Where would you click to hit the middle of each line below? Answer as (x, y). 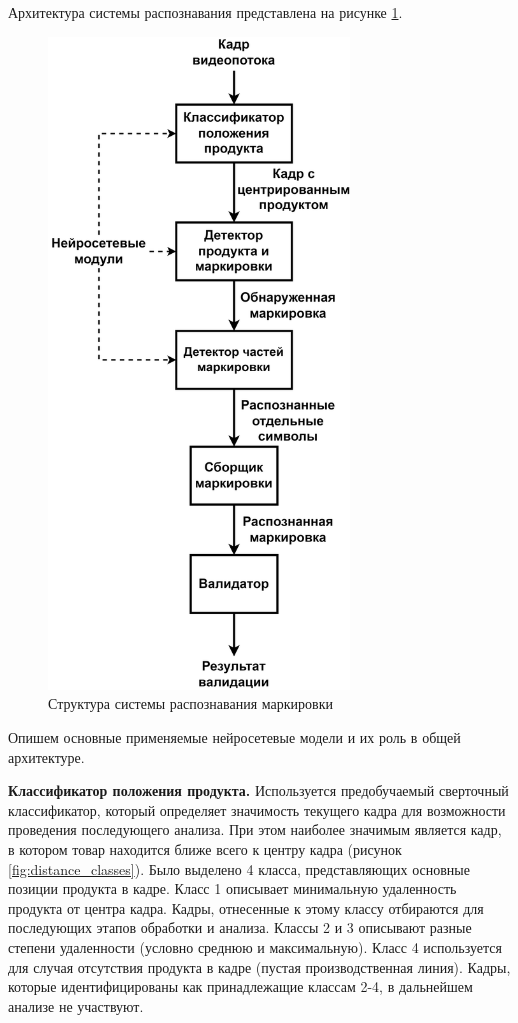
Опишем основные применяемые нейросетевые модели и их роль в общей (234, 736)
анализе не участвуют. (76, 1005)
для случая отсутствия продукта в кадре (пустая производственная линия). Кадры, (259, 966)
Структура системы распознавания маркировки (190, 703)
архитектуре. (46, 756)
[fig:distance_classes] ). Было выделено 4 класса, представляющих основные (239, 868)
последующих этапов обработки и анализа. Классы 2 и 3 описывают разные (240, 927)
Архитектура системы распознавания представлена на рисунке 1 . (205, 12)
